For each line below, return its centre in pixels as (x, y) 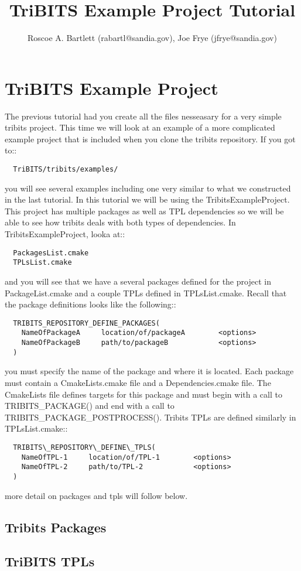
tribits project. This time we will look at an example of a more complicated (140, 127)
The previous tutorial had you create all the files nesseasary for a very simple (143, 116)
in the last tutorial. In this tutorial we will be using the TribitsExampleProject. (147, 199)
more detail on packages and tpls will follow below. (96, 495)
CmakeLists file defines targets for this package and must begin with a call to (143, 394)
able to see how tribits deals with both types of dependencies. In (120, 222)
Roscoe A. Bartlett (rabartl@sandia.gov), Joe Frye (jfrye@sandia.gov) (152, 38)
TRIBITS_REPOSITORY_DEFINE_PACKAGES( (86, 323)
